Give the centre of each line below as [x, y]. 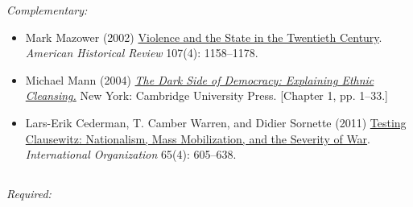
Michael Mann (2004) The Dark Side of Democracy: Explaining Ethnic [200, 79]
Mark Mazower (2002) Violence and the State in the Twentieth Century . [204, 37]
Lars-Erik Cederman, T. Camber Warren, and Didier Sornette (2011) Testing [216, 122]
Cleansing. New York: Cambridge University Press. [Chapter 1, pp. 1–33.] [206, 95]
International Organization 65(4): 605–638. [131, 154]
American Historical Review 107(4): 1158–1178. [142, 53]
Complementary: [47, 10]
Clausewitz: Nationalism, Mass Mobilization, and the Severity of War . [198, 138]
